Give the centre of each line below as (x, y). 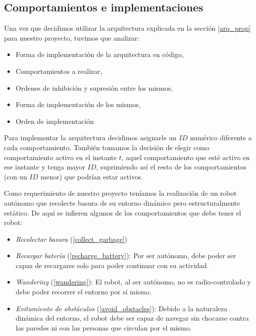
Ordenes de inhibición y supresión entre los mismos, (94, 87)
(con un (16, 176)
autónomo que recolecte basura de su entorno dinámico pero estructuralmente (122, 202)
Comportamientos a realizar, (59, 71)
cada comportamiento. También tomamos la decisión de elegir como (107, 147)
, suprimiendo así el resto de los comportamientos (171, 167)
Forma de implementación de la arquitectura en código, (100, 54)
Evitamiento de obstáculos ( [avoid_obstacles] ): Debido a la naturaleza (122, 308)
